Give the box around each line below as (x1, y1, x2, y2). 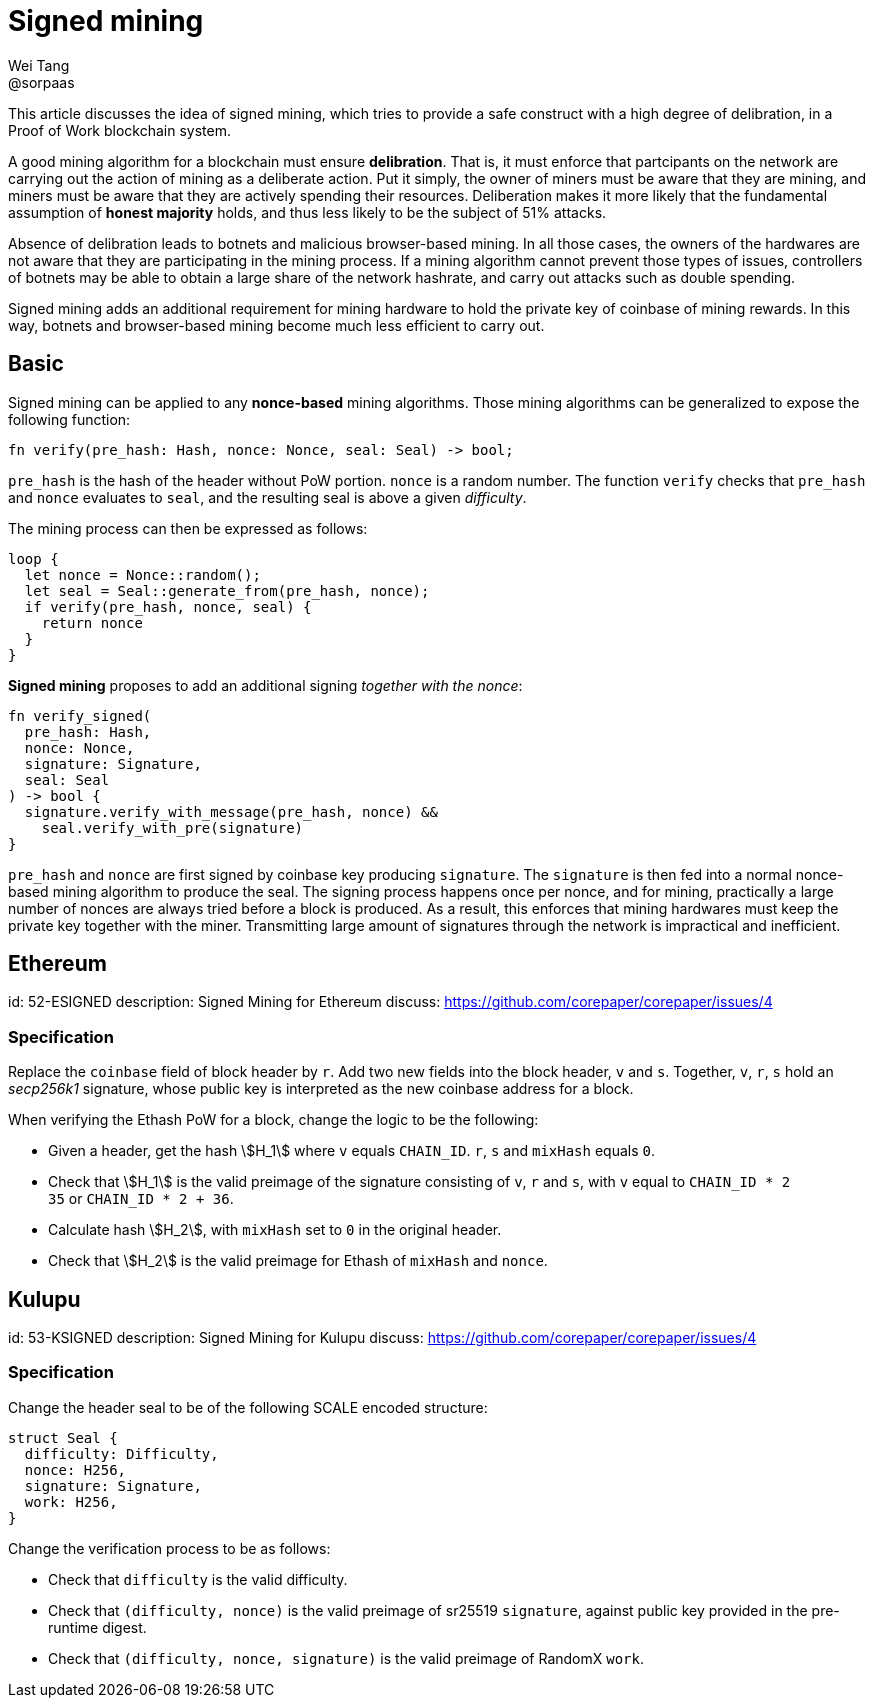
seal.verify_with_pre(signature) (41, 819, 304, 836)
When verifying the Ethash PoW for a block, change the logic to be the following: (8, 1111, 539, 1129)
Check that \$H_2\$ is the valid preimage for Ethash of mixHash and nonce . (48, 1252, 548, 1270)
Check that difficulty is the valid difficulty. (48, 1570, 348, 1588)
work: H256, (24, 1493, 118, 1510)
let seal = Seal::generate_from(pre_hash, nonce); (24, 582, 430, 599)
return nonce (41, 614, 143, 631)
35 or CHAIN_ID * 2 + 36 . (48, 1190, 234, 1208)
